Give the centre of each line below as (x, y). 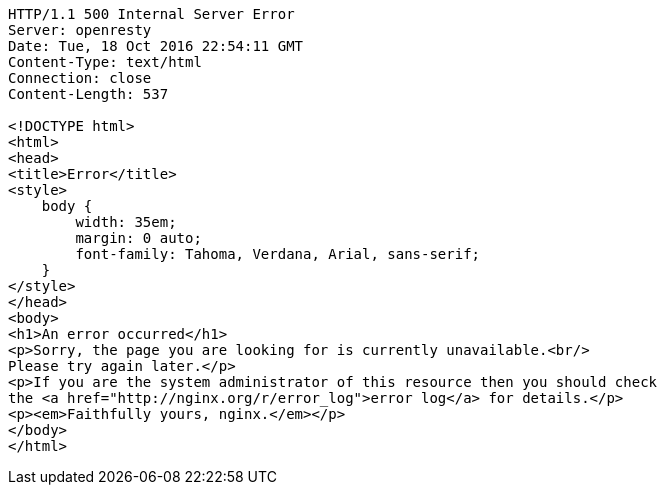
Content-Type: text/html (105, 62)
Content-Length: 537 (88, 94)
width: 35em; (126, 222)
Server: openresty (80, 30)
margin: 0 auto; (138, 238)
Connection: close (80, 78)
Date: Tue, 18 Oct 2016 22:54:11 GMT (156, 46)
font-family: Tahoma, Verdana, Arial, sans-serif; (278, 254)
